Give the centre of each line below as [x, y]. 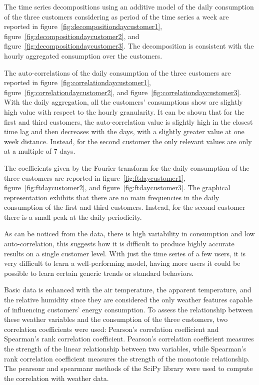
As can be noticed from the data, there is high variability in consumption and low [129, 234]
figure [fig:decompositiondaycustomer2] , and [72, 36]
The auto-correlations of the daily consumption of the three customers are [117, 72]
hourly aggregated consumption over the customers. [83, 55]
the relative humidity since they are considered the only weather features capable [128, 300]
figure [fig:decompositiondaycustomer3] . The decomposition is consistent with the [129, 46]
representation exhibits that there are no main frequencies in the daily [112, 197]
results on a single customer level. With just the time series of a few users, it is [125, 253]
